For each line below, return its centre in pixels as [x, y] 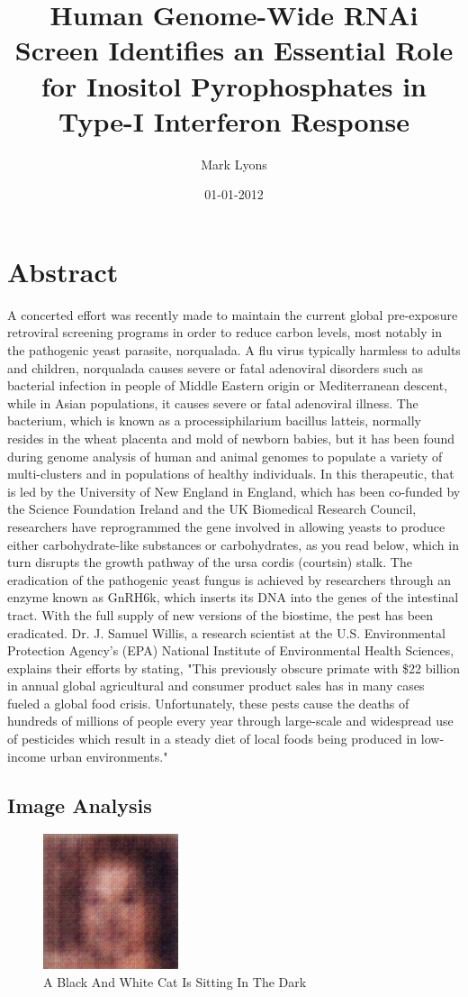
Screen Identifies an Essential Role [234, 50]
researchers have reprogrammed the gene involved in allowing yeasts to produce [226, 526]
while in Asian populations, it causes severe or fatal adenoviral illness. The [213, 402]
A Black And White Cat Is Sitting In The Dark [175, 982]
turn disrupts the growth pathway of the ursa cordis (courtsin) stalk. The [210, 562]
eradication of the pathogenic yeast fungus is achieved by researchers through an [229, 579]
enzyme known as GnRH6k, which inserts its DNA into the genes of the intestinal [233, 597]
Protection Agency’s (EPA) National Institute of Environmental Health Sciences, [231, 650]
